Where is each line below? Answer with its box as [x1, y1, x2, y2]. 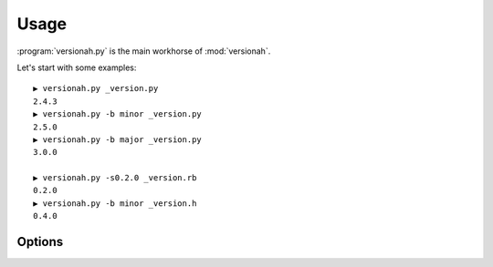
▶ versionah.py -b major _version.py [33, 134, 203, 145]
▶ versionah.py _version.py [33, 83, 159, 94]
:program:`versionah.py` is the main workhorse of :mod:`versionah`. [16, 46, 271, 56]
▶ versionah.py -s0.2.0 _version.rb [33, 173, 197, 183]
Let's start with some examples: [16, 62, 137, 73]
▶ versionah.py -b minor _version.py [33, 109, 203, 119]
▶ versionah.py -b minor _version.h [33, 198, 197, 209]
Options [16, 234, 64, 250]
